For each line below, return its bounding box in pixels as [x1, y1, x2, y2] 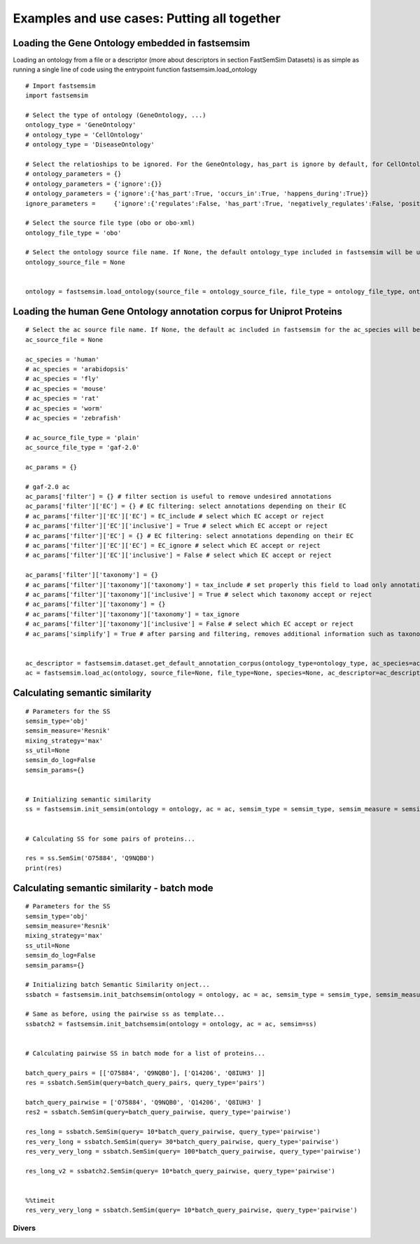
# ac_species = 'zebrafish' [25, 414, 122, 422]
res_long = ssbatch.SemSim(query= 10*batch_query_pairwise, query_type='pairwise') [25, 1128, 321, 1136]
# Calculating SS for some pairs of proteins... [25, 834, 195, 843]
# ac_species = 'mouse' [25, 385, 107, 392]
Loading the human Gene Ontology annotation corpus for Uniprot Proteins [13, 305, 342, 317]
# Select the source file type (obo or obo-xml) [25, 219, 195, 227]
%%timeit [25, 1196, 55, 1204]
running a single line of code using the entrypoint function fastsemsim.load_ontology [13, 65, 258, 74]
